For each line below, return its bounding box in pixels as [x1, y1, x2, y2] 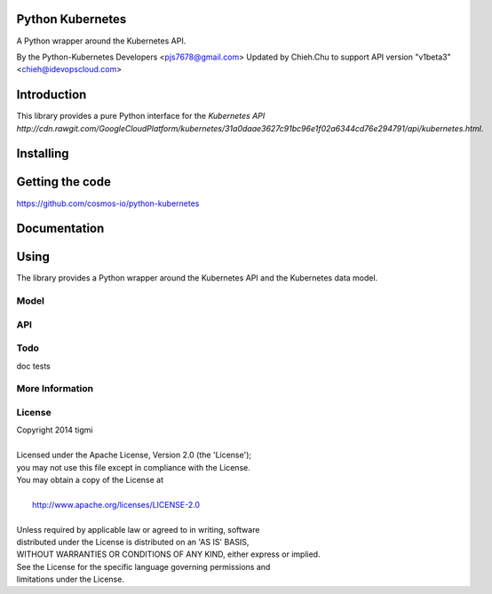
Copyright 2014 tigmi [16, 424, 93, 435]
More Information [16, 383, 93, 395]
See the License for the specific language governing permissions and [16, 561, 271, 572]
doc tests [16, 360, 51, 371]
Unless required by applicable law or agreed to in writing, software [16, 524, 260, 535]
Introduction [16, 87, 87, 102]
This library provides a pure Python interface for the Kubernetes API [16, 111, 266, 122]
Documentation [16, 221, 105, 236]
